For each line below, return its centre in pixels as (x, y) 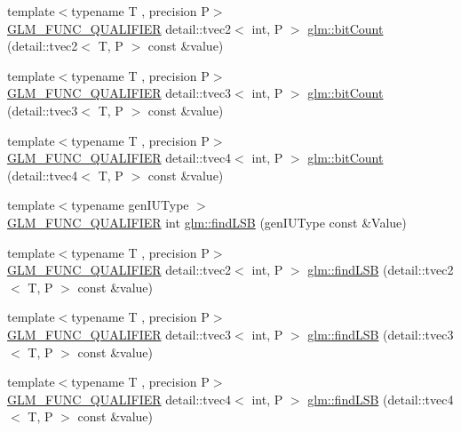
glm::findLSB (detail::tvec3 (381, 334)
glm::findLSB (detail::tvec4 (381, 399)
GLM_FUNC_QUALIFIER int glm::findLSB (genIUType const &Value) (207, 222)
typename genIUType (130, 205)
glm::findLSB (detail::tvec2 (381, 270)
